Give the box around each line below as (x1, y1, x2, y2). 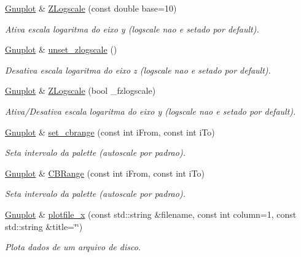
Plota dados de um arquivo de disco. (5, 240, 141, 253)
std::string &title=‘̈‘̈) (5, 220, 83, 232)
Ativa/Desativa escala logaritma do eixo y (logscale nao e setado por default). (5, 104, 296, 117)
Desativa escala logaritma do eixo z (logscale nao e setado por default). (5, 63, 271, 76)
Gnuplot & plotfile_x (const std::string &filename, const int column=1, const (5, 207, 297, 220)
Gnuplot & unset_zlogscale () (5, 43, 117, 56)
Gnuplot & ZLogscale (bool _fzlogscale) (5, 84, 156, 97)
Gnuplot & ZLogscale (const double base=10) (5, 2, 177, 14)
